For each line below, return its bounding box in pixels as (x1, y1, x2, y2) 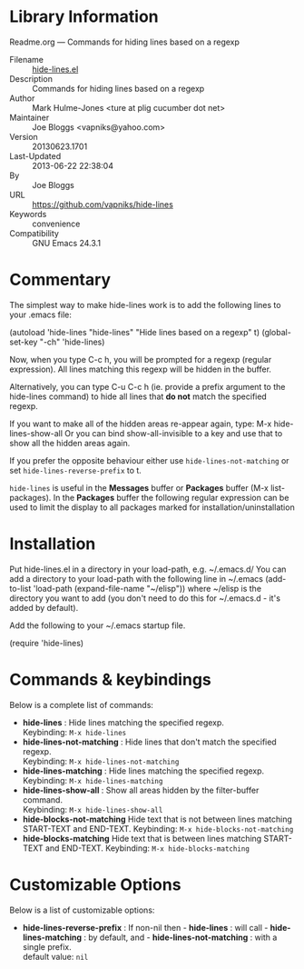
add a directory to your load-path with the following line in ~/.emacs (9, 573, 263, 584)
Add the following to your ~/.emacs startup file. (9, 620, 186, 631)
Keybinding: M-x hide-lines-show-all (22, 804, 163, 814)
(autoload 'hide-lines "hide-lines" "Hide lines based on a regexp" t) (9, 326, 260, 337)
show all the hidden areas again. (9, 437, 131, 448)
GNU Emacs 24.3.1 (32, 237, 102, 248)
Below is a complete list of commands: (9, 699, 154, 710)
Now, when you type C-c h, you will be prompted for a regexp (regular (9, 354, 272, 365)
